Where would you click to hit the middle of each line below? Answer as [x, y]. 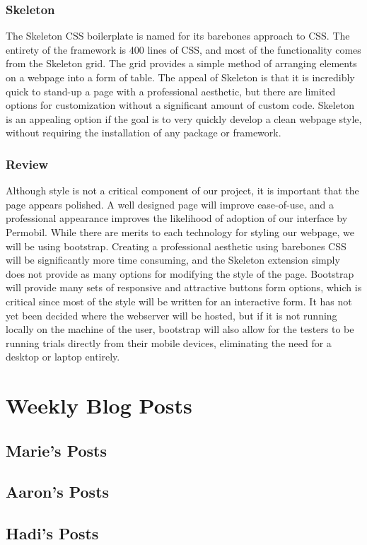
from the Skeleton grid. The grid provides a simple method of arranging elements [181, 63]
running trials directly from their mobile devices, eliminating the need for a [169, 342]
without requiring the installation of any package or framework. [144, 133]
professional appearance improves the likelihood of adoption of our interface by [177, 218]
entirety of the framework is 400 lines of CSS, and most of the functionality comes [183, 49]
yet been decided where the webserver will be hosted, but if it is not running [171, 315]
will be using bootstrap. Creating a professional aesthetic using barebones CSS [176, 246]
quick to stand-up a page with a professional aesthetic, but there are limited [171, 91]
